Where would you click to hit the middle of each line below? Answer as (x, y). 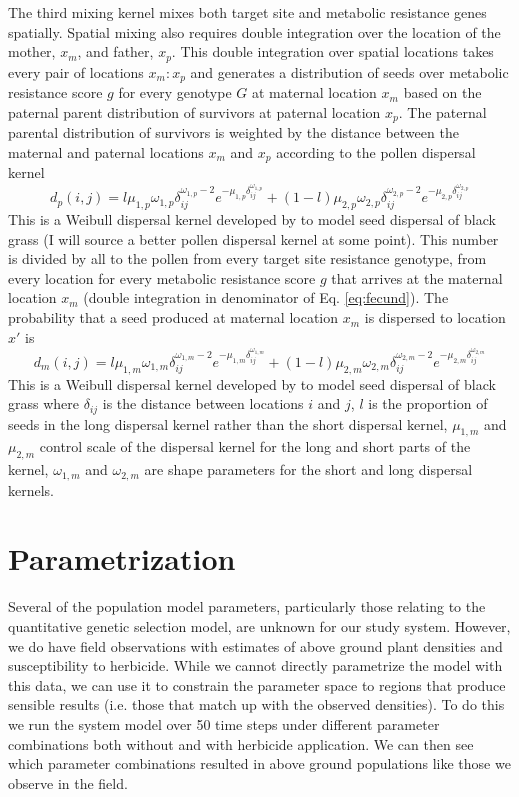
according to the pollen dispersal (376, 151)
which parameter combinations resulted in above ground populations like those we (259, 763)
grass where (43, 403)
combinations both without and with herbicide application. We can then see (241, 743)
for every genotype (175, 92)
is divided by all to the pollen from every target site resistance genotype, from (247, 258)
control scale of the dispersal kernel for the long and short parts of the (255, 446)
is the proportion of (428, 403)
